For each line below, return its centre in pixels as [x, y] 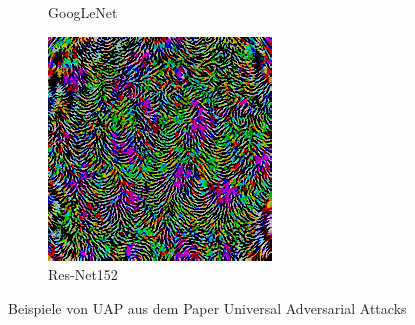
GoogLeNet [83, 12]
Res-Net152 [83, 274]
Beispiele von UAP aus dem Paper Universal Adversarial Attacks [207, 307]
